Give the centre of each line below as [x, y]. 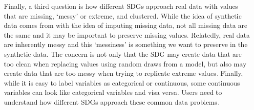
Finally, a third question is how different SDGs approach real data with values [121, 6]
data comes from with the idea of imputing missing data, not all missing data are [126, 25]
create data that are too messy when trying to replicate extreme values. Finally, [124, 73]
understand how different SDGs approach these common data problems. [112, 101]
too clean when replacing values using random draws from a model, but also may [125, 63]
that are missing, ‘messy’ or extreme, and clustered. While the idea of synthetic [123, 15]
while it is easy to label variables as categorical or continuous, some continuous [122, 82]
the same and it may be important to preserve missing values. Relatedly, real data [127, 34]
